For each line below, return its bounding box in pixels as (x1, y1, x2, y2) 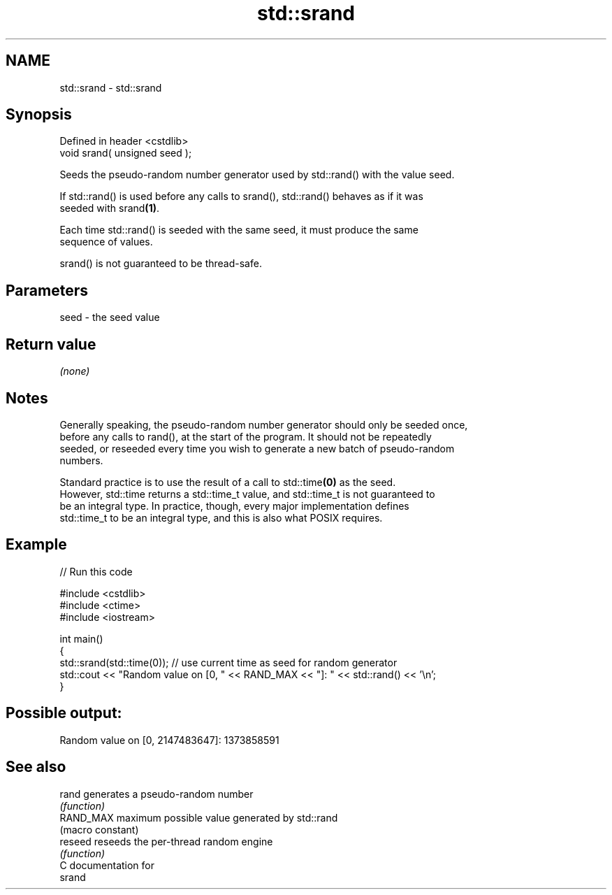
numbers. (59, 454, 103, 466)
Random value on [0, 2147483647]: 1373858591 (59, 733, 279, 746)
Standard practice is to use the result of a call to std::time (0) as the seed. (59, 475, 396, 488)
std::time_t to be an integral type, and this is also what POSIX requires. (59, 511, 383, 524)
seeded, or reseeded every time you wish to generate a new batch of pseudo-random (59, 442, 455, 454)
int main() (59, 632, 103, 645)
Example (6, 536, 67, 554)
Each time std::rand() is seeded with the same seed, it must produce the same (59, 224, 418, 236)
